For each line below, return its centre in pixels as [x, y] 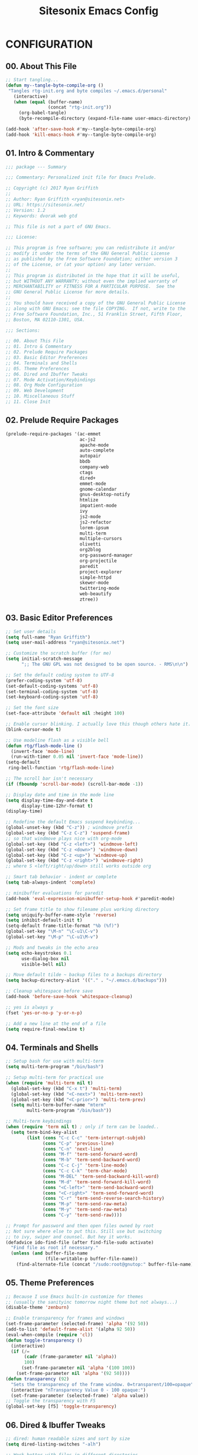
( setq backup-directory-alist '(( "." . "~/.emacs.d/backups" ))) [86, 980]
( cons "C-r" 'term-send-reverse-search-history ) [104, 1199]
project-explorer [101, 572]
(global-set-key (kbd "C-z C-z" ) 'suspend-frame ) [68, 833]
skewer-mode [94, 583]
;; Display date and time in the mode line [60, 795]
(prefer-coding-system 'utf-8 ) [44, 681]
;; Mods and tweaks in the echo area [52, 948]
